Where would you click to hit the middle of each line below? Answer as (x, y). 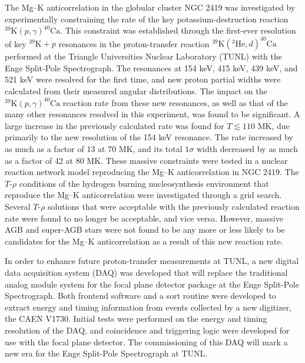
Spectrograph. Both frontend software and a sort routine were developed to (140, 296)
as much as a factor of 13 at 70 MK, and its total (94, 149)
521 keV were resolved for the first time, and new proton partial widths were (143, 79)
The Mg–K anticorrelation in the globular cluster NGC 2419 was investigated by (150, 7)
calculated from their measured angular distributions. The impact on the (136, 91)
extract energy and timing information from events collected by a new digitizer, (148, 307)
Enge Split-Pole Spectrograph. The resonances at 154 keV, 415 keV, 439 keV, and (151, 67)
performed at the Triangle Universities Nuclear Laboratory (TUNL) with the (144, 56)
